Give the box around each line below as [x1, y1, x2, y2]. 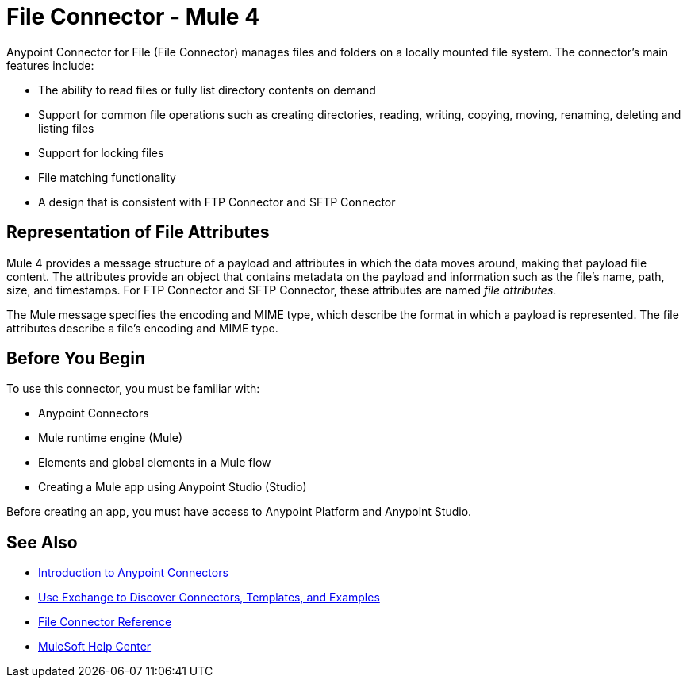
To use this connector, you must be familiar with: [6, 382, 260, 396]
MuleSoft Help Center [38, 640, 152, 654]
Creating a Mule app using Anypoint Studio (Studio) [38, 480, 307, 494]
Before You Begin [6, 348, 146, 369]
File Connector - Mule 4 [6, 3, 260, 30]
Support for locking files [38, 145, 164, 159]
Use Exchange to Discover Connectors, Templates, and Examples [38, 590, 380, 605]
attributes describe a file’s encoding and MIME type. [6, 321, 278, 335]
